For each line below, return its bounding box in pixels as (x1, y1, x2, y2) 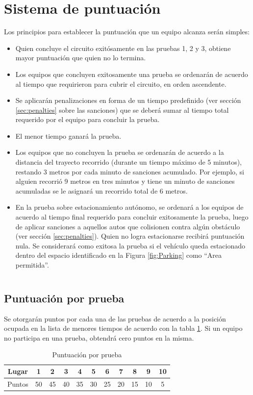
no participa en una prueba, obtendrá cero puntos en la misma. (4, 332, 194, 343)
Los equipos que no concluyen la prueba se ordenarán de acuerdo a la (15, 147, 224, 157)
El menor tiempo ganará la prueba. (15, 130, 122, 141)
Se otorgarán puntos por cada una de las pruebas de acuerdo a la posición (4, 313, 226, 323)
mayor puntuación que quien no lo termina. (15, 52, 146, 63)
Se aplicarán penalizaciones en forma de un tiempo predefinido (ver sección (15, 95, 241, 105)
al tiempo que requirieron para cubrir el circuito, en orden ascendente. (15, 78, 227, 89)
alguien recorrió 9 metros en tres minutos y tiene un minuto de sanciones (15, 176, 235, 186)
